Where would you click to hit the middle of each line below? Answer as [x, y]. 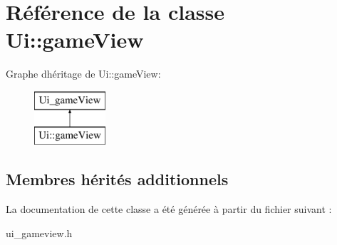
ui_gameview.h [39, 233]
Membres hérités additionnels [117, 179]
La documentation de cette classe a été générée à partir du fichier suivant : [169, 209]
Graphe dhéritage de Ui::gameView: [83, 74]
